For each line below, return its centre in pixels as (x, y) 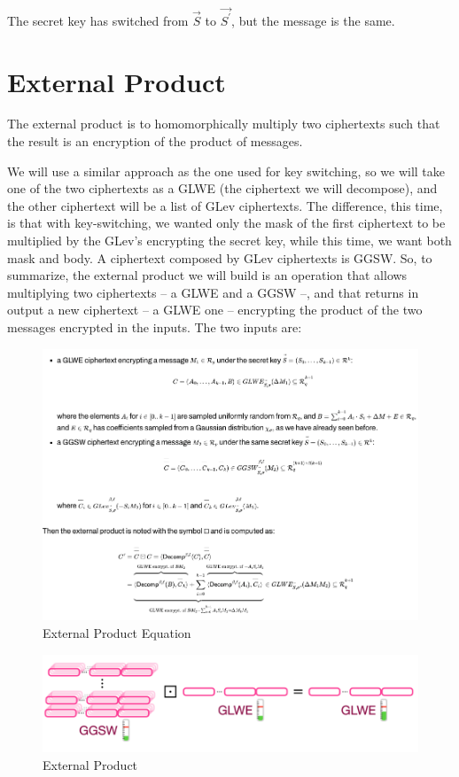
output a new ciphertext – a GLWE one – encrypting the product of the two (215, 310)
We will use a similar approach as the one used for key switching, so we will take (226, 171)
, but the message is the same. (313, 20)
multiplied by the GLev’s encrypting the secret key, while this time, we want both (229, 240)
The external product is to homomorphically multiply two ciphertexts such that (224, 124)
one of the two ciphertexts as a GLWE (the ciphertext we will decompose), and (222, 188)
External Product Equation (117, 632)
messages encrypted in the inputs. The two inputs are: (155, 326)
